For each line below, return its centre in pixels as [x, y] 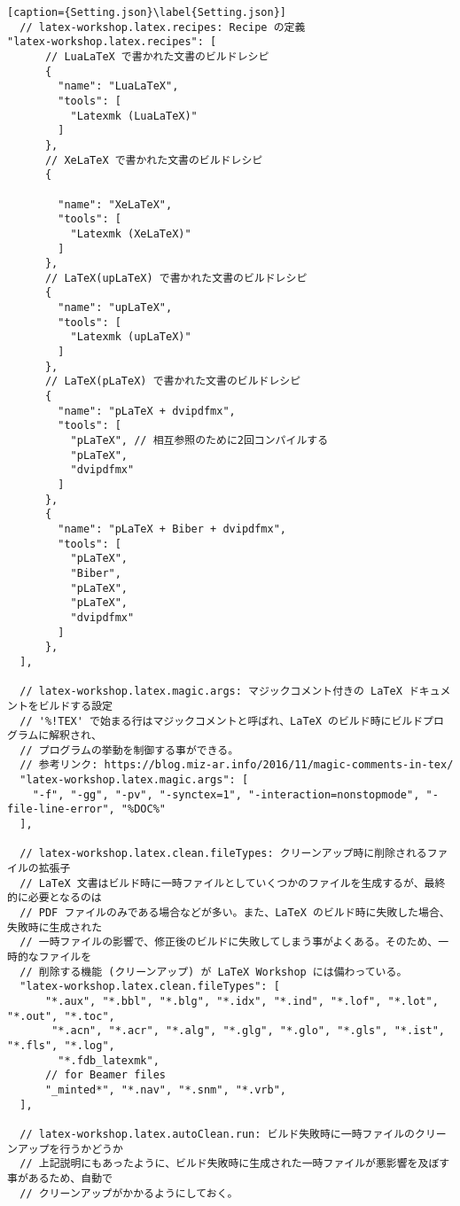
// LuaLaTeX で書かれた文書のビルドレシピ [157, 56]
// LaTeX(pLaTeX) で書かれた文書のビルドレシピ [173, 381]
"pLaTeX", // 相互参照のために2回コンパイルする [199, 441]
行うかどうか [91, 1149]
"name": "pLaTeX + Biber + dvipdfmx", [172, 529]
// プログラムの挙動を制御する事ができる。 [129, 750]
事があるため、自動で [60, 1178]
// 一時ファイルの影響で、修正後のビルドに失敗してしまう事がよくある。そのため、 [229, 942]
